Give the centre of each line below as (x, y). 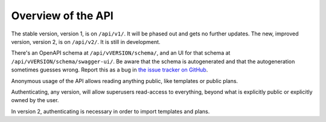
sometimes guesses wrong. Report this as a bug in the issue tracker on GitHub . (110, 70)
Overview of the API (62, 16)
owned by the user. (35, 100)
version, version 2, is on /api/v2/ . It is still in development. (86, 41)
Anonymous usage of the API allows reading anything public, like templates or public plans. (125, 81)
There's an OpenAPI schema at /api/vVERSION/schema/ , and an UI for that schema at (121, 53)
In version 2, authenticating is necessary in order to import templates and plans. (110, 111)
